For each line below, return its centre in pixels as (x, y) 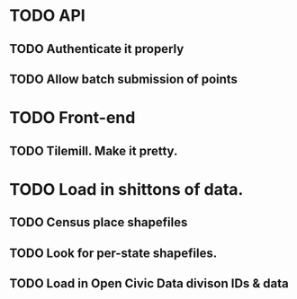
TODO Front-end (72, 118)
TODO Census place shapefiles (99, 222)
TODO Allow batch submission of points (124, 79)
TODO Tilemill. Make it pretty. (94, 150)
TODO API (47, 16)
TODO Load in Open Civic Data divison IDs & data (149, 283)
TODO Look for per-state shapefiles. (113, 253)
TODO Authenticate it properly (97, 49)
